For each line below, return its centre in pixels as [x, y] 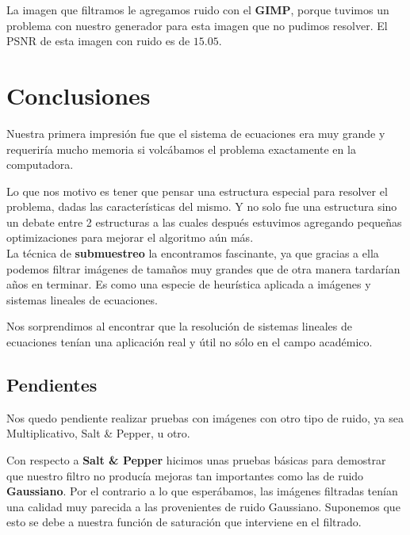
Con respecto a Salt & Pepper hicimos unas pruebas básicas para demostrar [196, 460]
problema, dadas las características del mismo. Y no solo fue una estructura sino [202, 206]
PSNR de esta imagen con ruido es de [98, 41]
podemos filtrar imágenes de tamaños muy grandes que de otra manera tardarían [203, 268]
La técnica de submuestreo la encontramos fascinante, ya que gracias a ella [193, 253]
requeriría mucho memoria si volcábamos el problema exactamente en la [181, 149]
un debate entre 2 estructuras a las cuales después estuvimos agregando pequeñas [204, 222]
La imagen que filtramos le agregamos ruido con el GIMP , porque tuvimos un [198, 10]
